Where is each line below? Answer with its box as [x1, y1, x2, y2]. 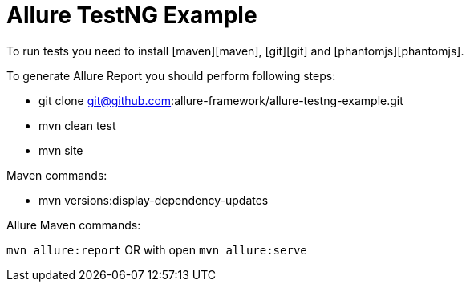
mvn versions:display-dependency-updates [38, 193, 269, 207]
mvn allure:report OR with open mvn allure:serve [6, 242, 307, 257]
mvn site [38, 143, 83, 157]
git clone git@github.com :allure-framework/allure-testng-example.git [38, 93, 403, 107]
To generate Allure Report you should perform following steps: [6, 68, 336, 83]
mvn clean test [38, 118, 116, 132]
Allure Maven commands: [6, 217, 141, 232]
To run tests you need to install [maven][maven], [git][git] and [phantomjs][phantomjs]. [6, 43, 464, 58]
